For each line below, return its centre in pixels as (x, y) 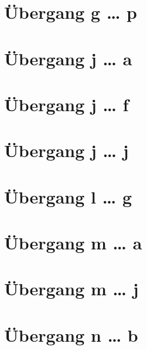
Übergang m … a (73, 243)
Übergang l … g (68, 196)
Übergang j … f (66, 104)
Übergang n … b (71, 334)
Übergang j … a (68, 58)
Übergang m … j (71, 289)
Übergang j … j (66, 150)
